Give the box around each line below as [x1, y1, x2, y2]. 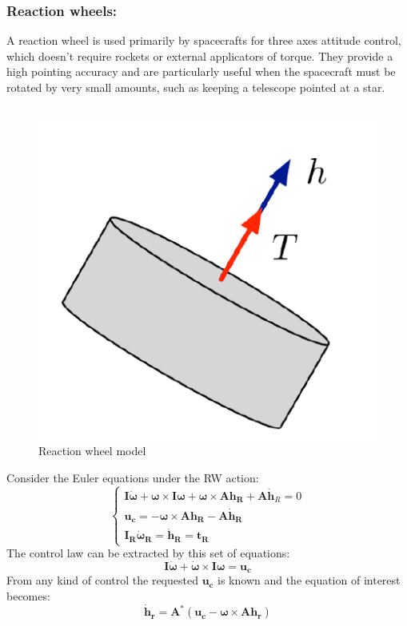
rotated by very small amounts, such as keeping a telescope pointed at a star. [6, 79, 385, 95]
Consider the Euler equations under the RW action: [6, 469, 259, 485]
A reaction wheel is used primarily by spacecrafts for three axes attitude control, [6, 32, 401, 49]
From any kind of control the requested [6, 572, 198, 588]
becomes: [6, 588, 50, 604]
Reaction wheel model [38, 442, 146, 459]
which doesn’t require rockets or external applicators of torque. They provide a [6, 47, 393, 64]
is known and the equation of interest [217, 572, 401, 588]
